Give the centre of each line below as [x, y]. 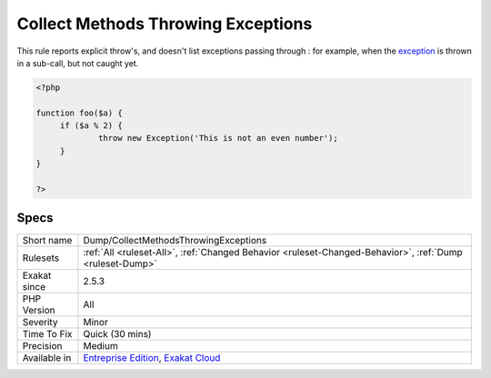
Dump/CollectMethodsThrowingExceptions [175, 240]
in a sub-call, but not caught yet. [78, 63]
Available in [47, 357]
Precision [42, 345]
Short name [47, 240]
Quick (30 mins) [117, 333]
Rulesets [40, 257]
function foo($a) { [79, 113]
